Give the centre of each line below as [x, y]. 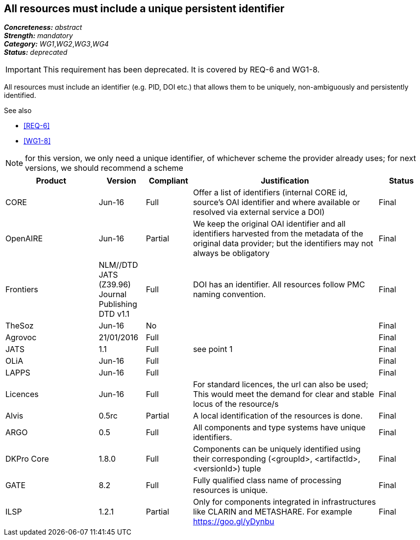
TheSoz [20, 326]
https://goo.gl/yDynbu [234, 522]
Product [51, 181]
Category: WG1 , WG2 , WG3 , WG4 [56, 44]
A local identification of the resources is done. [278, 416]
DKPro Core [27, 459]
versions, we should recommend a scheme [104, 168]
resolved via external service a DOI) [259, 212]
